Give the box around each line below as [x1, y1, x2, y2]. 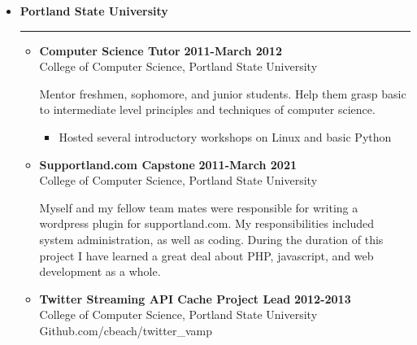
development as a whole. [39, 263, 161, 280]
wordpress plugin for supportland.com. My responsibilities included [39, 215, 374, 232]
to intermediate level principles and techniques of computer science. [39, 101, 376, 118]
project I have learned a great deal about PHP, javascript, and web [39, 247, 374, 264]
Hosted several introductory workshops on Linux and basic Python [59, 128, 392, 145]
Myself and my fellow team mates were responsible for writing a [39, 199, 358, 216]
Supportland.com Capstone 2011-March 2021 [39, 155, 297, 172]
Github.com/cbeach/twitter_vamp [39, 321, 213, 338]
